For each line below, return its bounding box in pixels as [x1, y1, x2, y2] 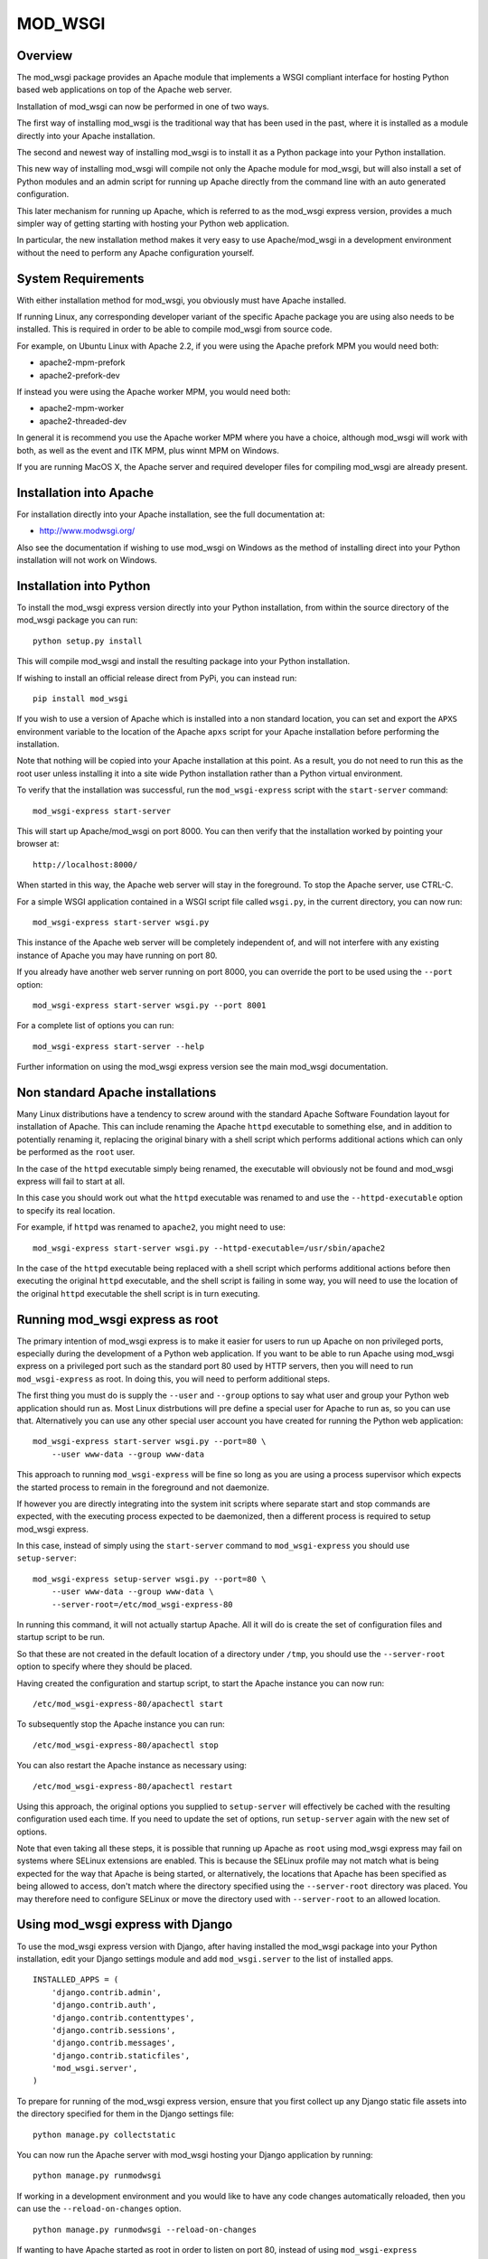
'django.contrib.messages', [51, 2038, 176, 2048]
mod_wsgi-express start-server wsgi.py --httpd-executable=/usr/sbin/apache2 [33, 1242, 386, 1253]
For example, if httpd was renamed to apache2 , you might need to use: [16, 1222, 286, 1233]
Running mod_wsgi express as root [16, 1311, 219, 1327]
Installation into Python [16, 578, 151, 594]
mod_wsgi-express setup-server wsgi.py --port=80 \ [33, 1573, 267, 1584]
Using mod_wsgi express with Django [16, 1917, 233, 1933]
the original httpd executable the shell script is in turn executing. [16, 1288, 261, 1298]
